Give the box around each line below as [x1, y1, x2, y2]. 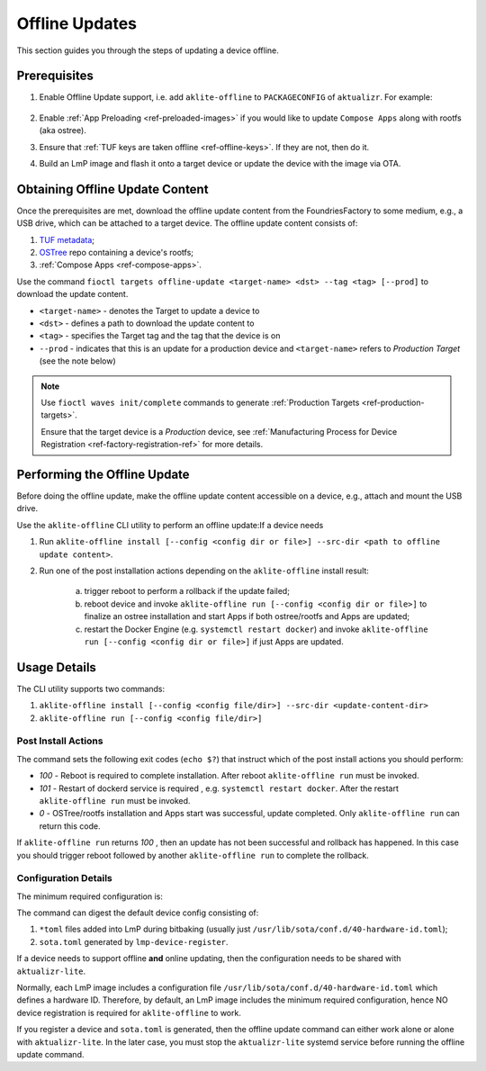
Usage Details [16, 660, 96, 675]
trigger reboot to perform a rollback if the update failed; [84, 586, 290, 597]
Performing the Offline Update [16, 466, 190, 481]
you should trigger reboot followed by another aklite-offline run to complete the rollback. [16, 850, 369, 860]
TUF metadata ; [39, 234, 94, 245]
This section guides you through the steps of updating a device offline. [16, 45, 279, 56]
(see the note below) [39, 355, 116, 366]
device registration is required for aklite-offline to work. [16, 1007, 242, 1018]
